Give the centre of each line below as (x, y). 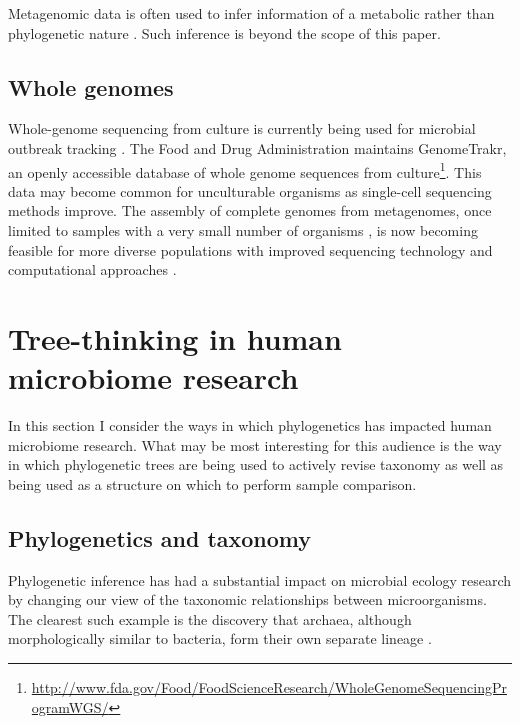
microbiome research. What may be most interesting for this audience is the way (255, 444)
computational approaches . (92, 269)
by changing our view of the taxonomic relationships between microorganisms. (247, 599)
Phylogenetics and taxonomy (160, 537)
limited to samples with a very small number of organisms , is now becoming (243, 230)
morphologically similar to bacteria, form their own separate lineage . (220, 638)
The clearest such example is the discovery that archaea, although (210, 618)
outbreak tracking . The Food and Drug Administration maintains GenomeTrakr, (257, 147)
